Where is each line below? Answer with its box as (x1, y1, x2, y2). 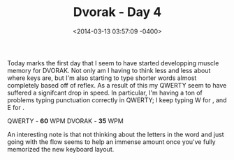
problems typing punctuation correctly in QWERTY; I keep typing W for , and (7, 95, 227, 104)
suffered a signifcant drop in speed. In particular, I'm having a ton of (7, 88, 203, 97)
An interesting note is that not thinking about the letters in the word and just (7, 130, 225, 138)
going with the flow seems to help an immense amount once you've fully (7, 137, 216, 146)
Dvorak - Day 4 (73, 4, 162, 20)
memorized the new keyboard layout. (7, 145, 115, 153)
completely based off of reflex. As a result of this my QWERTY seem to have (7, 81, 227, 89)
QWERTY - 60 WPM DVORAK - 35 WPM (7, 116, 124, 125)
